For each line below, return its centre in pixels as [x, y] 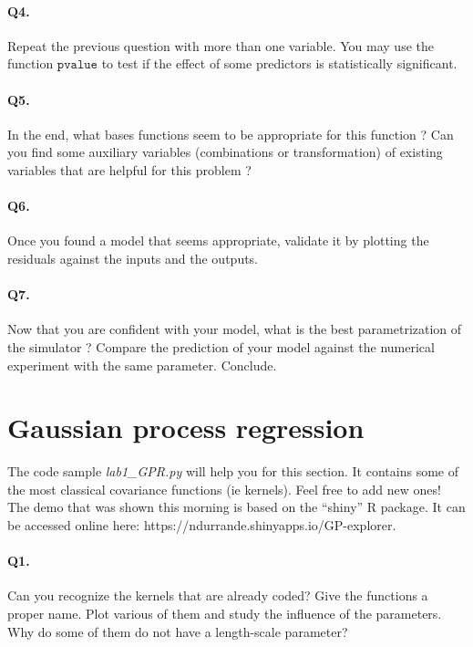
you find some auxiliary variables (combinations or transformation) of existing [225, 152]
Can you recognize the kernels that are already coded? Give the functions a [218, 595]
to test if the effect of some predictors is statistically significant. [279, 63]
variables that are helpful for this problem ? [129, 169]
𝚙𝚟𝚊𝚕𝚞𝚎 [77, 65]
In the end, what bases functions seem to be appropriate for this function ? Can [231, 134]
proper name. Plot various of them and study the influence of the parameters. [225, 614]
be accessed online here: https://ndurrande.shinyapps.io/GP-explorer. [202, 525]
